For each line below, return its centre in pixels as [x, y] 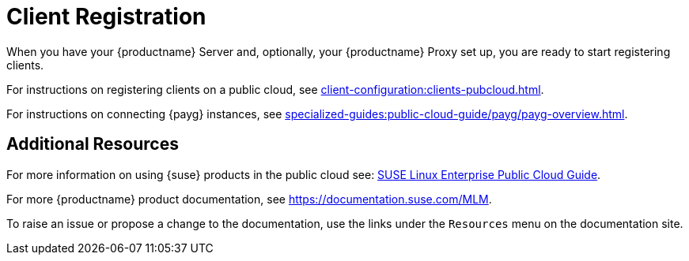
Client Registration [106, 17]
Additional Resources [93, 144]
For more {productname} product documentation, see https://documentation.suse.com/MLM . [249, 199]
